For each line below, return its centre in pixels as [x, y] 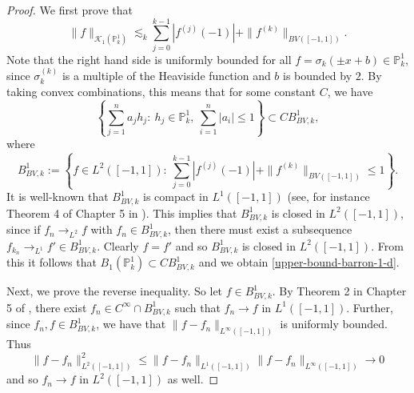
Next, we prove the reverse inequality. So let [115, 291]
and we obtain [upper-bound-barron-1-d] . [299, 262]
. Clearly [118, 245]
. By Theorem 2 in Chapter [339, 291]
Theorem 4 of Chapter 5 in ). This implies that [122, 213]
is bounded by [318, 76]
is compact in [176, 196]
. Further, [370, 307]
